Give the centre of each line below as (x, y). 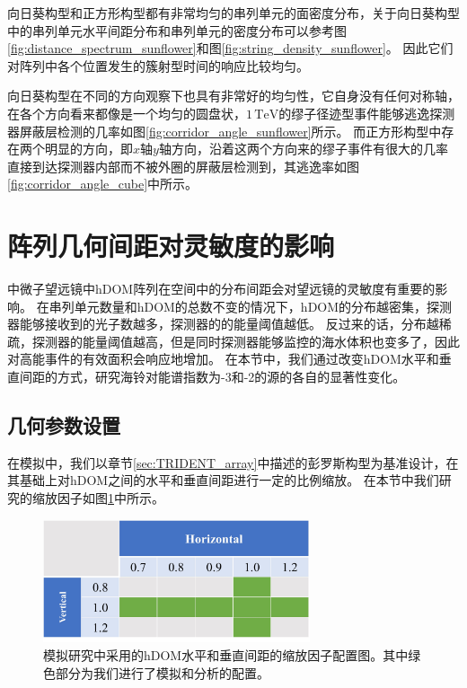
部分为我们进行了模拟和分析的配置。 (162, 672)
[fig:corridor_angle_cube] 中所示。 (103, 184)
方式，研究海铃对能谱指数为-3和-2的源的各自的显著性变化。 (231, 377)
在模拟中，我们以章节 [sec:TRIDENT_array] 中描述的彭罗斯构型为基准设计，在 (233, 462)
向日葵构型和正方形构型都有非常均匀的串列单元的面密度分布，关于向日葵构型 (233, 13)
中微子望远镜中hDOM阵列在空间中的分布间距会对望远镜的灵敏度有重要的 (221, 289)
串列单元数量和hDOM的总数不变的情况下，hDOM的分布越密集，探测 (251, 306)
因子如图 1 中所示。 (110, 498)
